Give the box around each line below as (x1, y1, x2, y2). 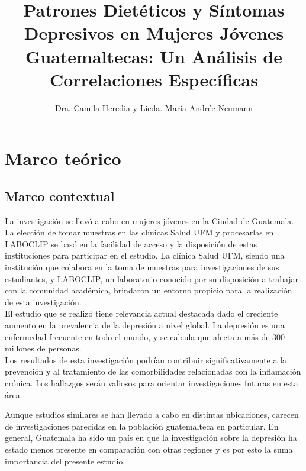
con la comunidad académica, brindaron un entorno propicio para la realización (5, 284, 292, 296)
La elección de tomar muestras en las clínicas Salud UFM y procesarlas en (5, 226, 274, 238)
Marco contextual (5, 186, 115, 205)
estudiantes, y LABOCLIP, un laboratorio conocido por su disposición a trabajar (5, 272, 299, 285)
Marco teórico (5, 146, 121, 170)
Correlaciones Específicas (50, 67, 258, 91)
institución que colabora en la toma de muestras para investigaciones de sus (5, 261, 279, 273)
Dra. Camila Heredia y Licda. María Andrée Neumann (54, 101, 253, 114)
